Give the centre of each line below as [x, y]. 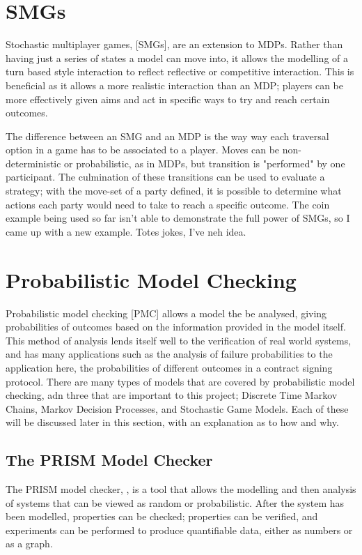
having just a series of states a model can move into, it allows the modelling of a [177, 58]
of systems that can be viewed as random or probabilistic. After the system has [175, 502]
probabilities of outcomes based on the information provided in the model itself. [176, 327]
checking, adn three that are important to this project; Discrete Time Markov [172, 395]
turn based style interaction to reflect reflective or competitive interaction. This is [180, 71]
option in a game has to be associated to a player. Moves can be [143, 150]
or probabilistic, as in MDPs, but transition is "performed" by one [205, 163]
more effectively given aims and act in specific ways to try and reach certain [168, 99]
